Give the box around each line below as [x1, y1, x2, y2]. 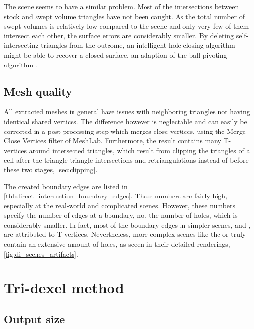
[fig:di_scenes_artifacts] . [4, 248, 78, 259]
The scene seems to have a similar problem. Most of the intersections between [4, 1, 239, 11]
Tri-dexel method [4, 277, 124, 297]
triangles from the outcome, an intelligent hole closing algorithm [41, 40, 235, 50]
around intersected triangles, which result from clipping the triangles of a [29, 145, 250, 155]
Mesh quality [4, 83, 72, 99]
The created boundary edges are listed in [4, 181, 128, 191]
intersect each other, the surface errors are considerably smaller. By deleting [4, 30, 234, 40]
